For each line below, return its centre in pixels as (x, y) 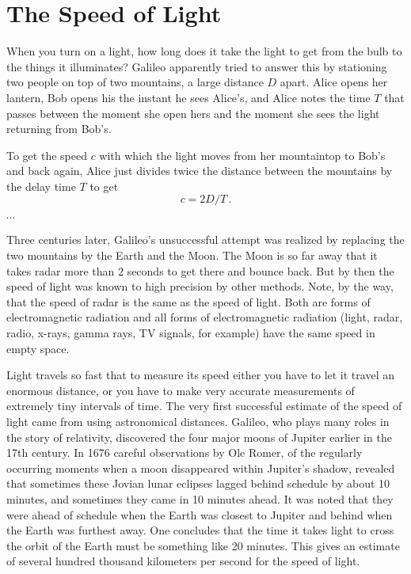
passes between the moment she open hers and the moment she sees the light (193, 113)
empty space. (38, 348)
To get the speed (47, 155)
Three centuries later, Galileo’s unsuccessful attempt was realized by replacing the (205, 239)
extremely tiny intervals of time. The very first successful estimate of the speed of (204, 406)
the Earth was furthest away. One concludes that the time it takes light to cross (200, 530)
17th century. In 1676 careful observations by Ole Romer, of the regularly (185, 452)
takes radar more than (61, 270)
